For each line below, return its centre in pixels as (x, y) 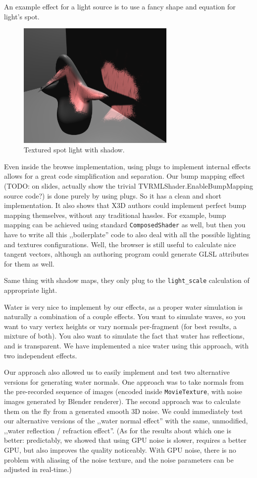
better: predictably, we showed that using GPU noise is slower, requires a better (125, 440)
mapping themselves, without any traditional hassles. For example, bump (115, 215)
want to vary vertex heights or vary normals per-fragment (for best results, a (121, 326)
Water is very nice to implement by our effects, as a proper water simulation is (124, 307)
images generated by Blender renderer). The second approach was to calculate (122, 401)
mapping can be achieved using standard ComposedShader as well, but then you (125, 225)
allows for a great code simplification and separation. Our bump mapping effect (125, 176)
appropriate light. (31, 290)
